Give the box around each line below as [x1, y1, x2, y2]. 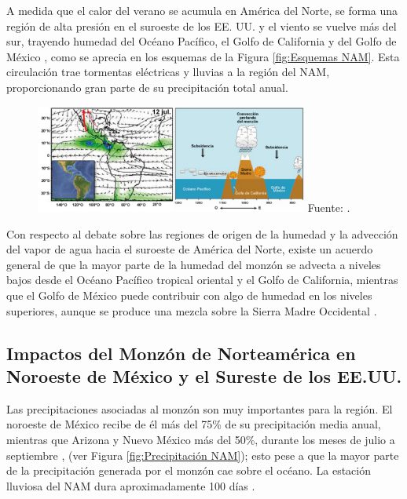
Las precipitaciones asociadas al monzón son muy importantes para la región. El [6, 400, 393, 417]
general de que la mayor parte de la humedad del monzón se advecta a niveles [6, 256, 381, 272]
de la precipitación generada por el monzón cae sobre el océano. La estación [6, 462, 372, 479]
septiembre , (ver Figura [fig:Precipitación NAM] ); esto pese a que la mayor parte [6, 446, 399, 463]
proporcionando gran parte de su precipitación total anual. [6, 78, 288, 95]
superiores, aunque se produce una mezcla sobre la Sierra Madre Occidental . [6, 302, 377, 319]
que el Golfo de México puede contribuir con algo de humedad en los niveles [6, 287, 372, 303]
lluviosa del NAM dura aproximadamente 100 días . [6, 477, 255, 494]
